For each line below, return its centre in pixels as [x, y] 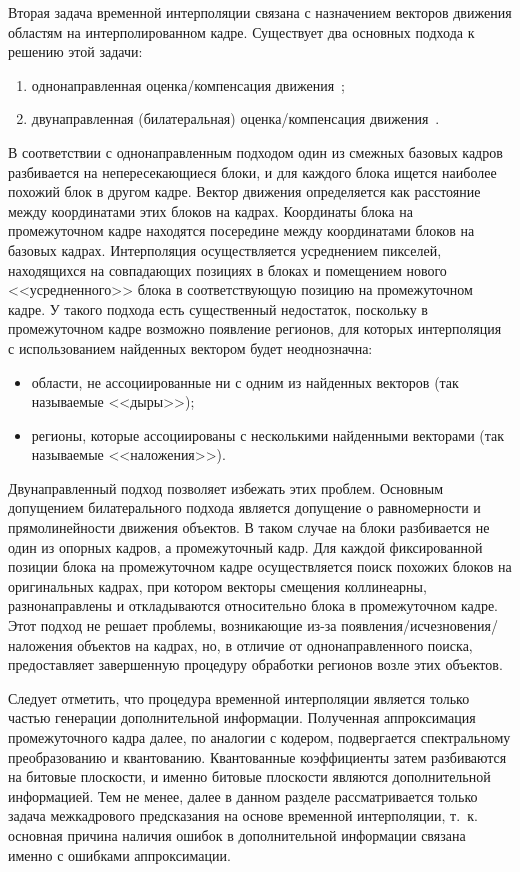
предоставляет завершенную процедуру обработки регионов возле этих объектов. [255, 664]
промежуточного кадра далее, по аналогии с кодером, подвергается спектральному [259, 737]
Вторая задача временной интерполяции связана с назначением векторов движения [260, 12]
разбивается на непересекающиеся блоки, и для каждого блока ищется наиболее [252, 171]
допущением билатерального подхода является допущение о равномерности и [244, 507]
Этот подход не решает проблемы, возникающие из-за [172, 625]
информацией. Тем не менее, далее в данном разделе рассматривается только [243, 795]
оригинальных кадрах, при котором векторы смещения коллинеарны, [217, 585]
